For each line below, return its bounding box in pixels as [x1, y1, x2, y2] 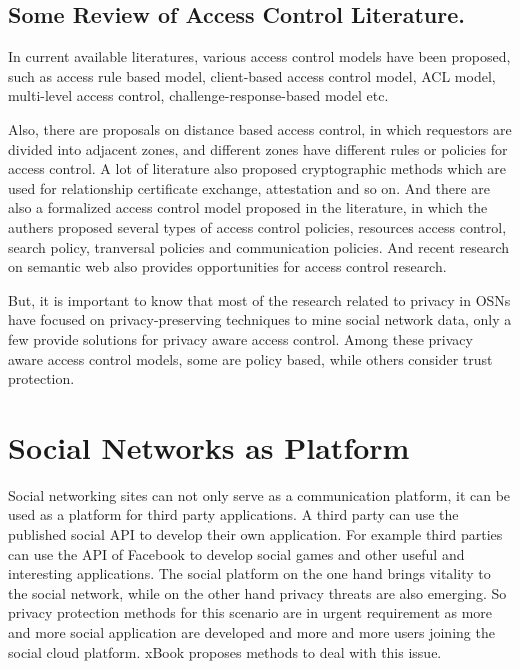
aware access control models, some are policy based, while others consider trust [8, 348, 493, 369]
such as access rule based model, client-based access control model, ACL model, [8, 65, 496, 86]
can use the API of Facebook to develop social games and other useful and [8, 543, 465, 564]
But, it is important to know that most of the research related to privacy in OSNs [8, 289, 511, 310]
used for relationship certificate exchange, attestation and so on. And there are [8, 177, 490, 198]
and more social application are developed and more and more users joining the [8, 621, 495, 642]
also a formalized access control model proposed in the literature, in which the [8, 197, 488, 218]
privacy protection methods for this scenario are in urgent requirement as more [8, 602, 493, 623]
